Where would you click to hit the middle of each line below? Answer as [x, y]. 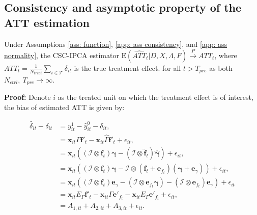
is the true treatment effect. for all [127, 68]
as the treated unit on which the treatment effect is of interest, [155, 97]
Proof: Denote [27, 97]
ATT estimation [47, 22]
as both [221, 68]
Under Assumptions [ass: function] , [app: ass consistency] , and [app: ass [116, 44]
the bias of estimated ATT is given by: [64, 107]
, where [226, 55]
